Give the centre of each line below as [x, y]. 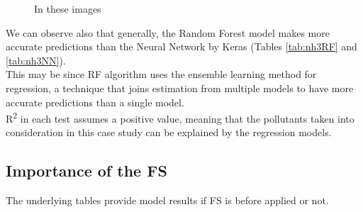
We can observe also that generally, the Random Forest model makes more [168, 32]
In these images [68, 9]
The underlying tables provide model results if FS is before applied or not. [167, 200]
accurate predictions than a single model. [95, 102]
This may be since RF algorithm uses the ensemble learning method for [161, 74]
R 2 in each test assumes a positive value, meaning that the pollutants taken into [180, 117]
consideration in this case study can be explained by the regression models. [169, 132]
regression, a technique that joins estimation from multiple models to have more [180, 88]
